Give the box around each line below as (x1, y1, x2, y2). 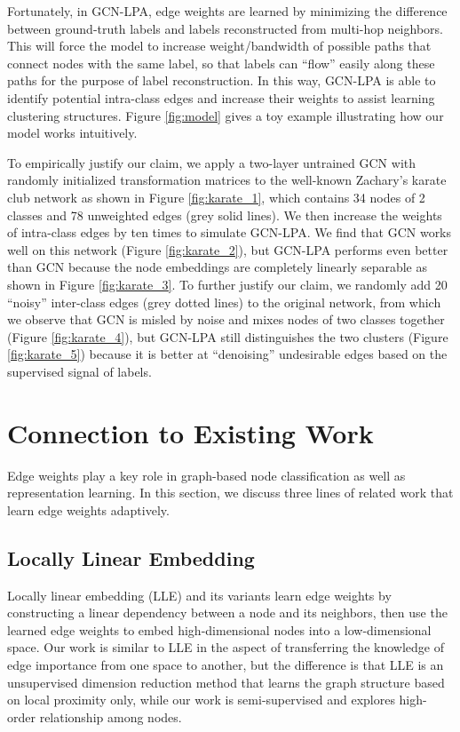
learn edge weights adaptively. (7, 500, 170, 519)
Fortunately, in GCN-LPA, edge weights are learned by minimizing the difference (7, 2, 448, 20)
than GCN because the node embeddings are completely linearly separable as (7, 258, 428, 276)
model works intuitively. (7, 123, 138, 142)
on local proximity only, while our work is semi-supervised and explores (7, 690, 395, 709)
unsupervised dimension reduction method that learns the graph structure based (7, 672, 445, 691)
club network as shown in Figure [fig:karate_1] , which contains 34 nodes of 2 (7, 187, 425, 206)
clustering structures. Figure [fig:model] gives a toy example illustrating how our (7, 106, 444, 124)
